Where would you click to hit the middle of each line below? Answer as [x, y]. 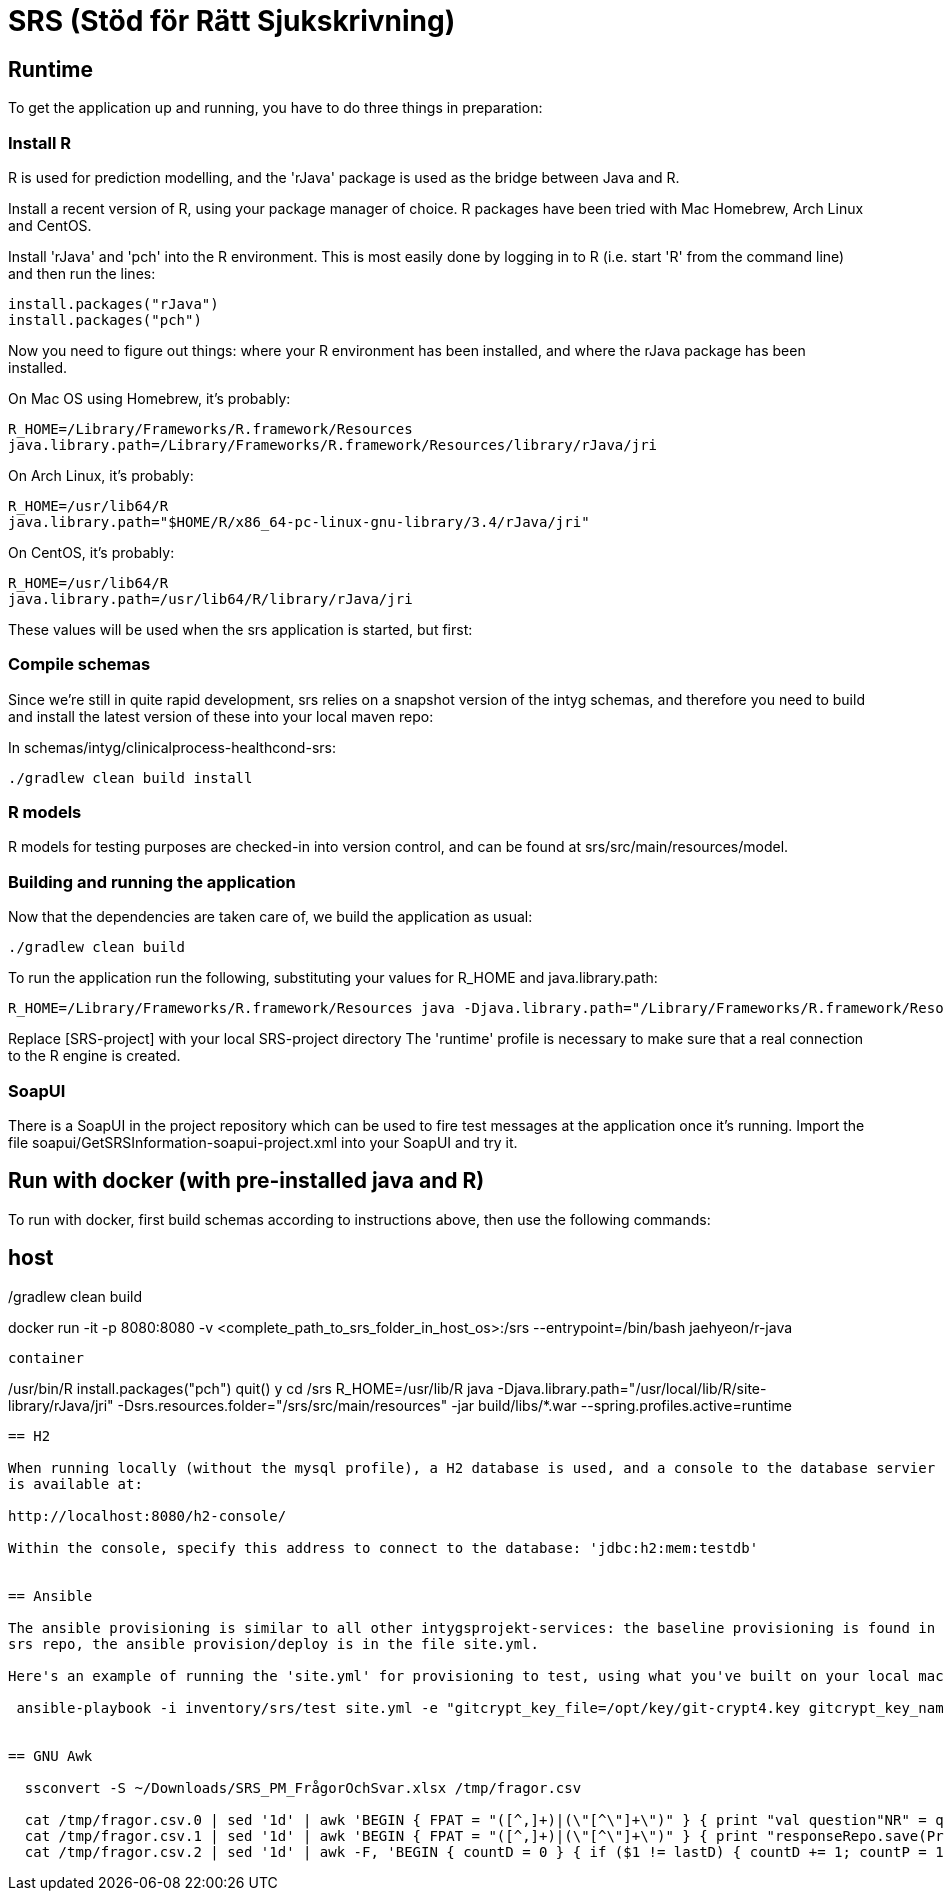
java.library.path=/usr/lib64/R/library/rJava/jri [210, 598]
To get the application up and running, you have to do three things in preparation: [275, 108]
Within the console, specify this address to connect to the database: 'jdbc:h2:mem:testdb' [383, 1547]
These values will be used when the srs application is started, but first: [240, 629]
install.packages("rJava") [113, 303]
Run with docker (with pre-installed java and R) [246, 1181]
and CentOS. [50, 225]
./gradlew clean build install [130, 777]
